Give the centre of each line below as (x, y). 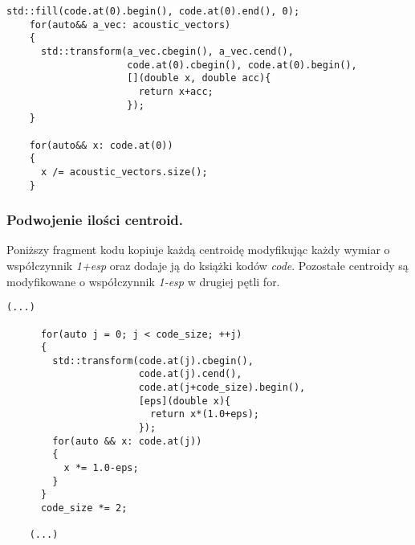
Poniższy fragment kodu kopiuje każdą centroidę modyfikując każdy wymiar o (198, 250)
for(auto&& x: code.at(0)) (101, 145)
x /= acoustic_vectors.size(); (124, 172)
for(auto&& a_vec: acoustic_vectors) (130, 25)
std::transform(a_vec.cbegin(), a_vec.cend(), (167, 51)
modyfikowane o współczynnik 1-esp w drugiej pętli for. (143, 281)
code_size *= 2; (84, 508)
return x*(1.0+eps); (205, 414)
